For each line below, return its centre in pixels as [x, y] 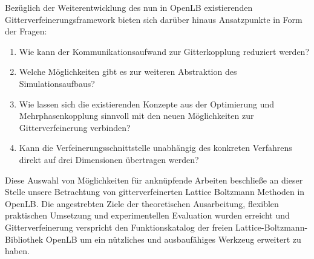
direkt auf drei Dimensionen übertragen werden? [109, 159]
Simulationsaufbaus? [57, 83]
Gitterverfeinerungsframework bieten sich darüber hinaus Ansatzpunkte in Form [154, 19]
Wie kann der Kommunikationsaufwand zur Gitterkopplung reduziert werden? [164, 51]
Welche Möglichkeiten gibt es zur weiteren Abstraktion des [128, 72]
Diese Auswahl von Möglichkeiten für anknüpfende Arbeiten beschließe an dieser [154, 180]
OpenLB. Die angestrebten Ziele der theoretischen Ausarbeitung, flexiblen [142, 203]
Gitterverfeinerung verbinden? [75, 127]
